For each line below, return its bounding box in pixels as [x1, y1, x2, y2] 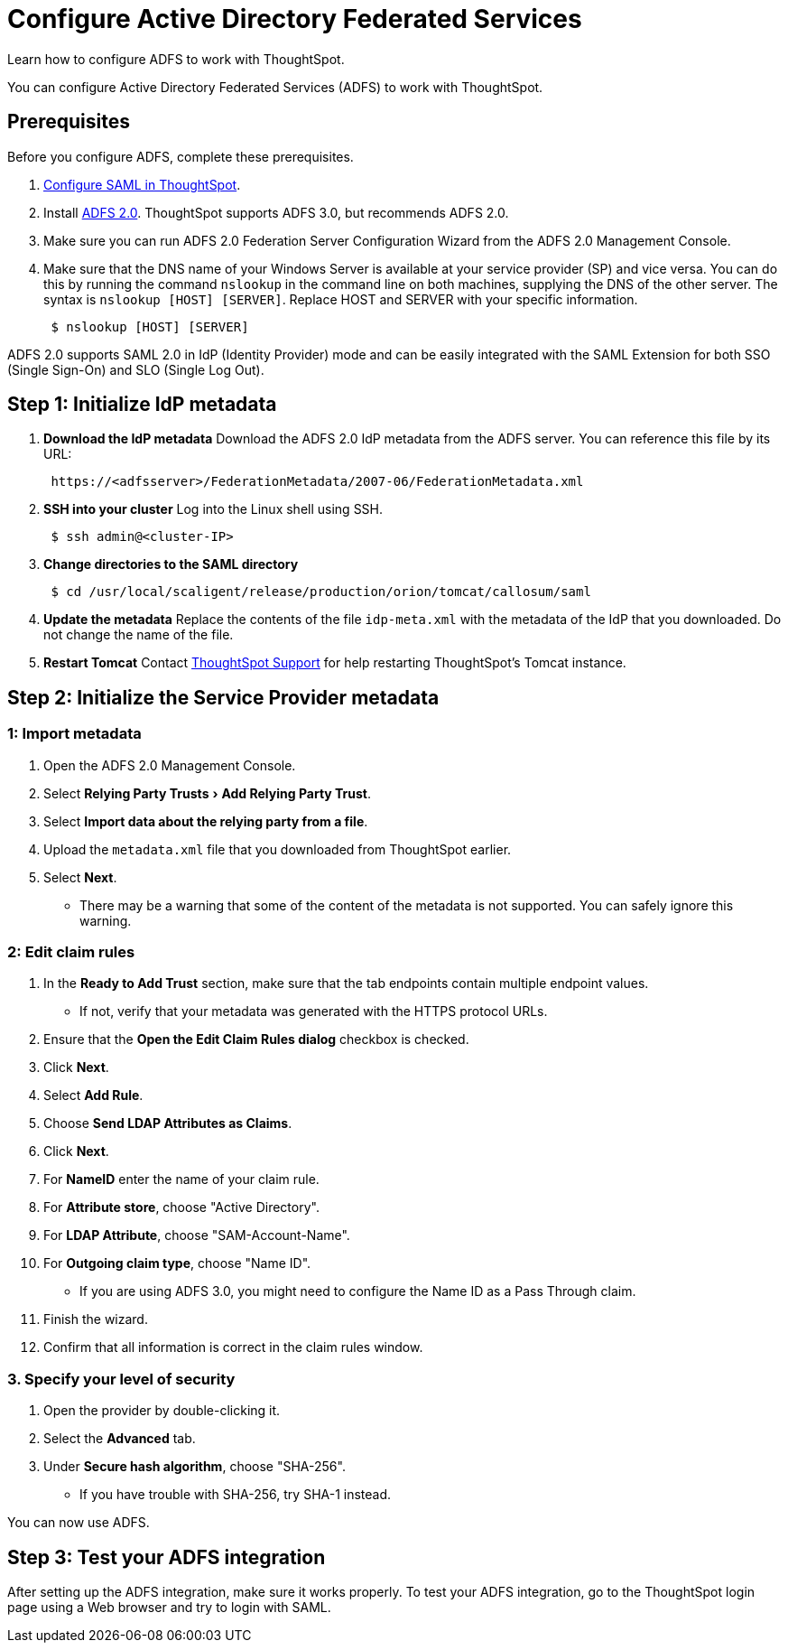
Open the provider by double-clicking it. [43, 1403, 281, 1419]
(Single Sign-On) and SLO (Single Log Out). [7, 361, 264, 378]
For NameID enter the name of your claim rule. [43, 1171, 320, 1188]
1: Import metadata [7, 724, 142, 743]
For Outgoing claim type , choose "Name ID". [43, 1255, 311, 1272]
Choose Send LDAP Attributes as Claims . [43, 1115, 292, 1132]
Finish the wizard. [43, 1311, 148, 1328]
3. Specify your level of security [7, 1369, 236, 1388]
